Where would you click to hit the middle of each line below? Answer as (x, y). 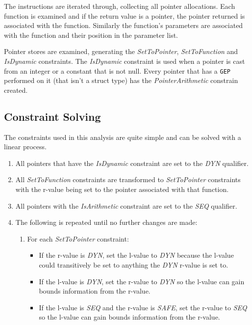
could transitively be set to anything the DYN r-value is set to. (134, 264)
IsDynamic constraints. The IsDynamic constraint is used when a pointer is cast (125, 61)
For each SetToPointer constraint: (78, 238)
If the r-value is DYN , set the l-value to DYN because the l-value (136, 255)
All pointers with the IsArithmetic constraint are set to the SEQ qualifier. (126, 205)
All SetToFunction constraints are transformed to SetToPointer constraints (128, 179)
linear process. (25, 147)
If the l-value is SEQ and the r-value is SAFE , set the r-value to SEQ (143, 307)
